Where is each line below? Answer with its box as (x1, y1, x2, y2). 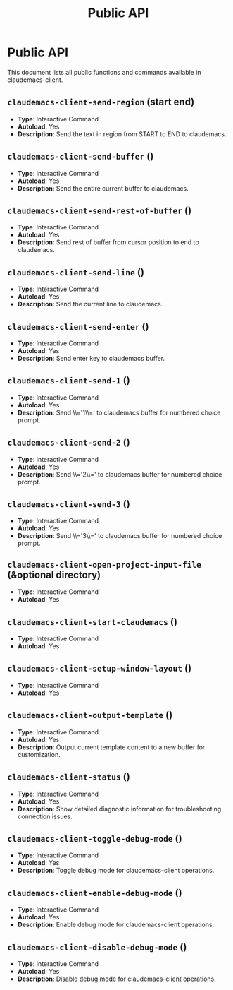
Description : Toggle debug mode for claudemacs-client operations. (17, 866, 215, 875)
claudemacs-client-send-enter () (7, 320, 149, 333)
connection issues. (17, 812, 73, 821)
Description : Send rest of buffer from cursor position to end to (17, 238, 199, 246)
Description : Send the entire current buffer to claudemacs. (17, 184, 189, 192)
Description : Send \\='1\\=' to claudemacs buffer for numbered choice (17, 408, 221, 417)
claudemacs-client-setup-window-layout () (7, 662, 192, 674)
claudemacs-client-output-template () (7, 709, 173, 721)
